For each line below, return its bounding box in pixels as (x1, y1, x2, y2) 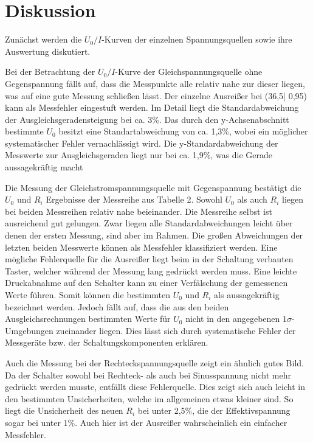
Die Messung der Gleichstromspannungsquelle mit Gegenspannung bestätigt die (5, 181, 301, 194)
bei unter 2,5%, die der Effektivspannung (137, 404, 291, 417)
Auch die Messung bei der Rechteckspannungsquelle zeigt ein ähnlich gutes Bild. (5, 356, 304, 369)
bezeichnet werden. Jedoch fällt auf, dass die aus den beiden (5, 300, 229, 313)
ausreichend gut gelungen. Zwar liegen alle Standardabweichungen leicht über (5, 217, 293, 229)
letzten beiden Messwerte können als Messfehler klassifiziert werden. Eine (5, 240, 278, 253)
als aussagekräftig (214, 288, 280, 301)
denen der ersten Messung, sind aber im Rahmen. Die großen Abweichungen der (5, 229, 303, 242)
